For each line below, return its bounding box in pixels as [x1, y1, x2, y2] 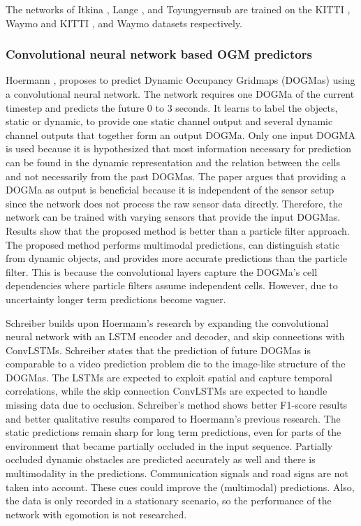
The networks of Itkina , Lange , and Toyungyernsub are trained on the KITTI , [6, 2, 351, 16]
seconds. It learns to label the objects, [175, 100, 338, 115]
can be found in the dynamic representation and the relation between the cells [6, 154, 340, 169]
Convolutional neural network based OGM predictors [6, 45, 312, 63]
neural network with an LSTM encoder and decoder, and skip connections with [6, 329, 345, 344]
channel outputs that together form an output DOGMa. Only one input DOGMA [6, 127, 355, 142]
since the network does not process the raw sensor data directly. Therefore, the [6, 196, 343, 210]
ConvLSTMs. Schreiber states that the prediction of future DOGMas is [6, 342, 311, 357]
